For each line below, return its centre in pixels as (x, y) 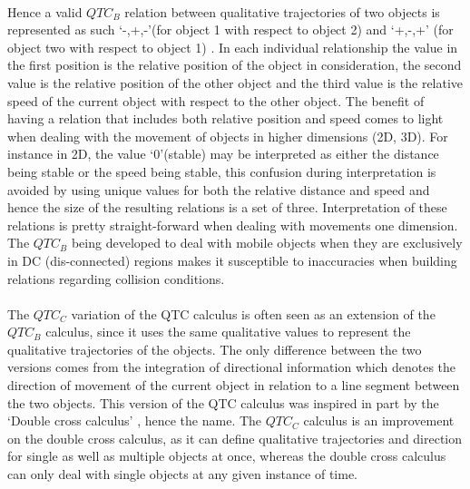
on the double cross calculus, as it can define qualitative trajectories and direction (235, 438)
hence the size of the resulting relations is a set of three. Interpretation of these (227, 207)
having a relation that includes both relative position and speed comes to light (225, 118)
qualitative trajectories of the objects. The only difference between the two (215, 349)
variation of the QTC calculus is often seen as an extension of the (253, 313)
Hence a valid (45, 11)
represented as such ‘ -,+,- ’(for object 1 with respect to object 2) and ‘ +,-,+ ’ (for (230, 29)
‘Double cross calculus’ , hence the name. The (135, 421)
